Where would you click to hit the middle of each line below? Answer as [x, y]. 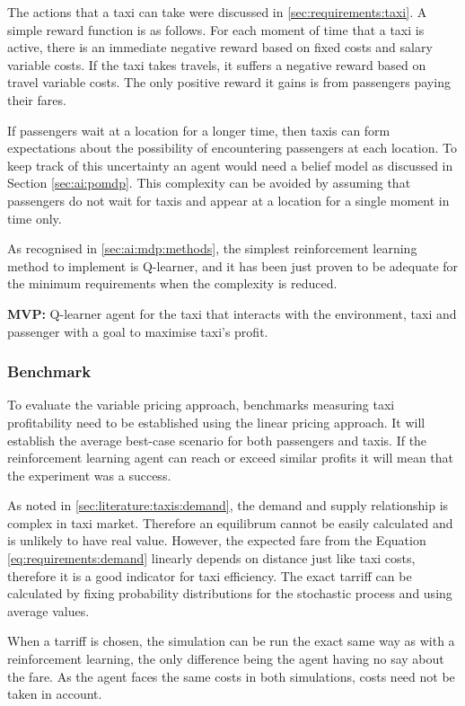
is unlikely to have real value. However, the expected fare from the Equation [217, 540]
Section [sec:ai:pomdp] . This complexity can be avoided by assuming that [209, 183]
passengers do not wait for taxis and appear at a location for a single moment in [228, 200]
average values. [48, 610]
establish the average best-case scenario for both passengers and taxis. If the [217, 440]
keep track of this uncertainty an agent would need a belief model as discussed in [230, 165]
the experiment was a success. [89, 475]
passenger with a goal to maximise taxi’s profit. [138, 331]
